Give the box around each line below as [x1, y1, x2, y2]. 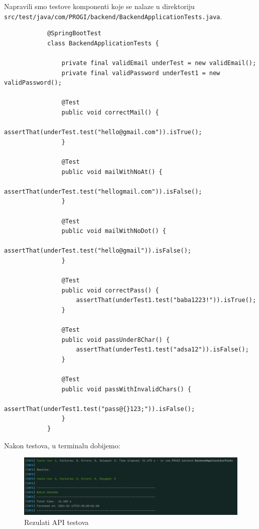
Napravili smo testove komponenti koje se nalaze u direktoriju [4, 1, 195, 11]
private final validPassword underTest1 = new [61, 69, 220, 77]
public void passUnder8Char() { [61, 336, 170, 343]
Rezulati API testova [24, 517, 89, 527]
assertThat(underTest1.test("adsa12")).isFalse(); [76, 346, 249, 354]
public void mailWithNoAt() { [61, 168, 162, 175]
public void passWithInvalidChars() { [61, 385, 192, 393]
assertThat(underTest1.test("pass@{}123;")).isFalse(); [4, 405, 195, 413]
